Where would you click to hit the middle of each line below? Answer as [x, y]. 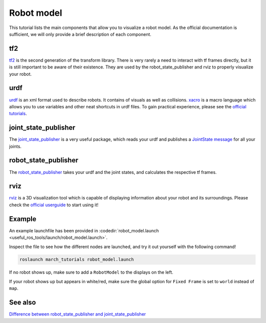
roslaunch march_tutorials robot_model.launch [77, 259]
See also [23, 303]
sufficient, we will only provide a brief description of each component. [80, 34]
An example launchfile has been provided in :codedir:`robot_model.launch [84, 230]
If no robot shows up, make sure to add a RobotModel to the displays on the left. [91, 272]
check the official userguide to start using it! [54, 205]
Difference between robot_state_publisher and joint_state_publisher [78, 314]
